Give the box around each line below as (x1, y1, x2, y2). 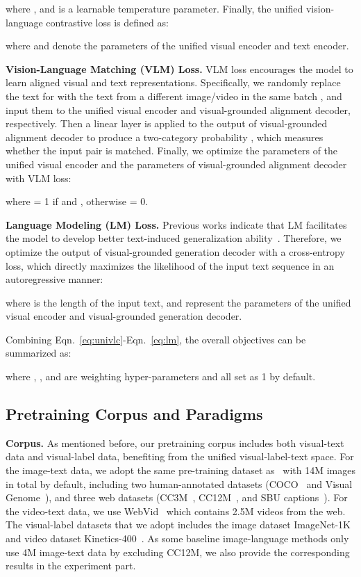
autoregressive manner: (6, 272, 103, 286)
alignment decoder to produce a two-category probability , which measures (6, 129, 324, 144)
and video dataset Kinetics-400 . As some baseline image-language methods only (6, 531, 349, 546)
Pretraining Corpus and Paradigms (6, 403, 263, 425)
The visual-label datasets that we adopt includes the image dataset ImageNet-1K (6, 517, 351, 532)
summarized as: (6, 346, 72, 360)
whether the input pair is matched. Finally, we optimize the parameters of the (6, 143, 338, 158)
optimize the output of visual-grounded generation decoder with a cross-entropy (6, 244, 345, 259)
